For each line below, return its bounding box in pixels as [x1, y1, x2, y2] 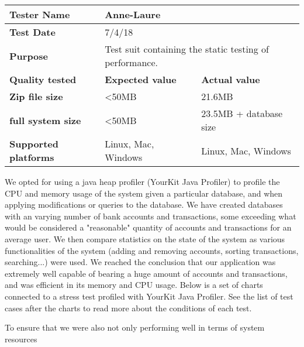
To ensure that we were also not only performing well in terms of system [5, 321, 265, 334]
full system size [9, 113, 81, 127]
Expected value [105, 73, 177, 86]
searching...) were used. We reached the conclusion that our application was [5, 256, 276, 268]
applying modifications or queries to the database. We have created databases [5, 198, 283, 211]
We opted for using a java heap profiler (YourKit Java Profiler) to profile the [5, 176, 280, 187]
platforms [9, 150, 54, 164]
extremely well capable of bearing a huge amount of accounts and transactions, [5, 267, 288, 279]
